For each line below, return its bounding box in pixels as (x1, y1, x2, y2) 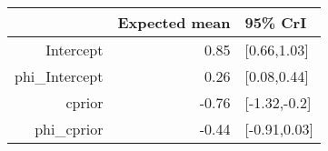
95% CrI (244, 12, 307, 33)
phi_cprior (35, 118, 104, 139)
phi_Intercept (15, 65, 104, 86)
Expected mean (117, 12, 231, 33)
